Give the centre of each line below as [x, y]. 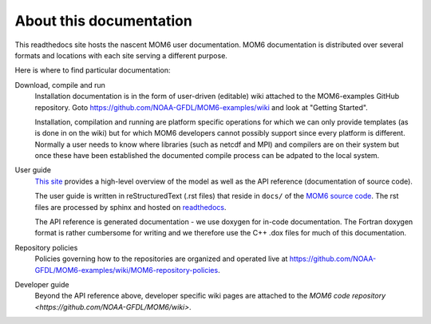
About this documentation [104, 21]
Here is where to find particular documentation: [93, 70]
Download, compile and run [60, 85]
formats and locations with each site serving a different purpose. [121, 55]
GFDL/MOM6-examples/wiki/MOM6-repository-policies [127, 270]
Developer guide [42, 284]
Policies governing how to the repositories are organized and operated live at [161, 259]
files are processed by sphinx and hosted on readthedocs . [130, 207]
